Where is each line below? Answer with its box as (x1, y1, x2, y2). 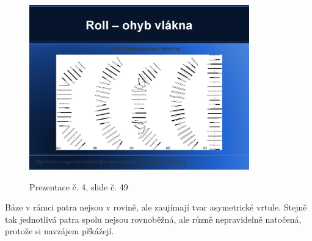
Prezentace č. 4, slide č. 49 (29, 180, 128, 193)
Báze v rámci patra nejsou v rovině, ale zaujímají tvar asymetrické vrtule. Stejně (5, 201, 307, 214)
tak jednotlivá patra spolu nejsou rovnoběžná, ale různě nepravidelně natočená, (5, 212, 302, 225)
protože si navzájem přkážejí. (5, 225, 114, 237)
